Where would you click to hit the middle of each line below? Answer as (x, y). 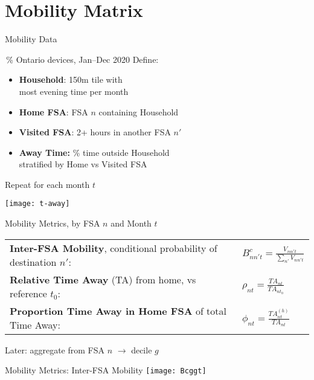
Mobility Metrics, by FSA (53, 223)
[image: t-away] (37, 204)
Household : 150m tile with (71, 79)
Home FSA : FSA (53, 111)
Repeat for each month (47, 184)
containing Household (139, 111)
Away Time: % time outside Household (94, 152)
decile (142, 349)
